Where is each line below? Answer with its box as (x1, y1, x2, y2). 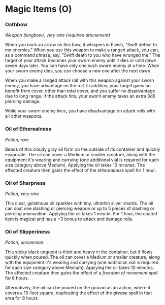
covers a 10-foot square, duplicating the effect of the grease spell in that (5, 290, 152, 296)
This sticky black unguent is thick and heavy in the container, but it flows (5, 249, 153, 255)
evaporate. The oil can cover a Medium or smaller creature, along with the (5, 151, 155, 157)
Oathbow (5, 21, 28, 28)
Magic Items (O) (5, 3, 72, 15)
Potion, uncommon (5, 239, 44, 245)
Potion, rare (5, 136, 29, 142)
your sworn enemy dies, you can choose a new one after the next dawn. (5, 68, 152, 74)
